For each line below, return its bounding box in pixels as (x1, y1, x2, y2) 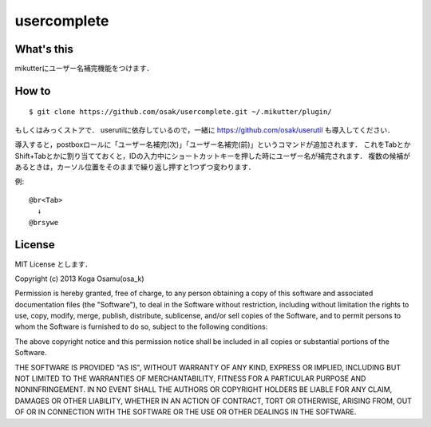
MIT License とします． (14, 259, 93, 269)
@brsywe (29, 218, 59, 227)
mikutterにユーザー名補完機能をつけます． (14, 64, 154, 73)
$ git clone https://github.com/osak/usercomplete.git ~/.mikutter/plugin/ (29, 108, 332, 117)
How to (14, 84, 51, 97)
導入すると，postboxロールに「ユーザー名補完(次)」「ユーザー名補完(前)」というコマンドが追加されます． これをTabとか (14, 140, 411, 149)
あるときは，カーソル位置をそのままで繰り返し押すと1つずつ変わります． (14, 162, 255, 172)
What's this (14, 42, 73, 56)
